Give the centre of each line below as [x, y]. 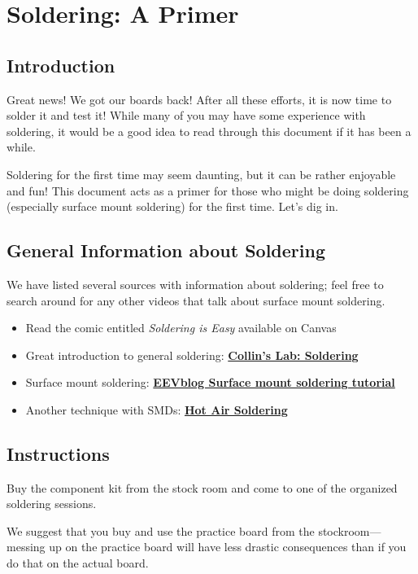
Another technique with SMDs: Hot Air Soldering [157, 409]
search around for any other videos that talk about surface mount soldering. [196, 300]
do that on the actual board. [78, 563]
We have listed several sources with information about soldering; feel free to [195, 284]
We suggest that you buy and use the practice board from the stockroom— [194, 530]
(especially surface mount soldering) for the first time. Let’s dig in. [172, 206]
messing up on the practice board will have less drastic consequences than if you [207, 547]
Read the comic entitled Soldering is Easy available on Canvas [181, 328]
